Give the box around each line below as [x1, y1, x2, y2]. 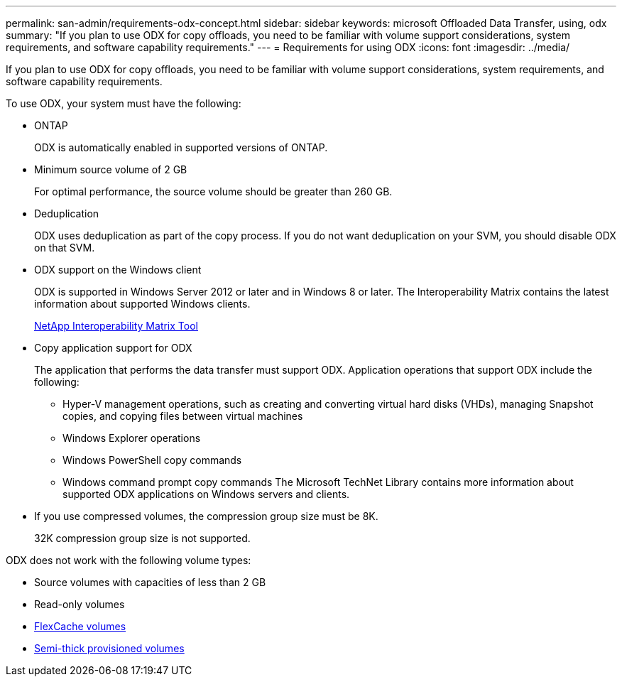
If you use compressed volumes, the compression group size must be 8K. [34, 510, 378, 522]
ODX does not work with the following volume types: [6, 554, 251, 566]
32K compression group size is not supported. [34, 532, 251, 544]
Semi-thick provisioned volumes [34, 642, 185, 654]
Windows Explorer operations [62, 432, 201, 444]
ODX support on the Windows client [34, 264, 202, 276]
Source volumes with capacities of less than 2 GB [34, 576, 266, 588]
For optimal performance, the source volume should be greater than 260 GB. [34, 185, 393, 197]
